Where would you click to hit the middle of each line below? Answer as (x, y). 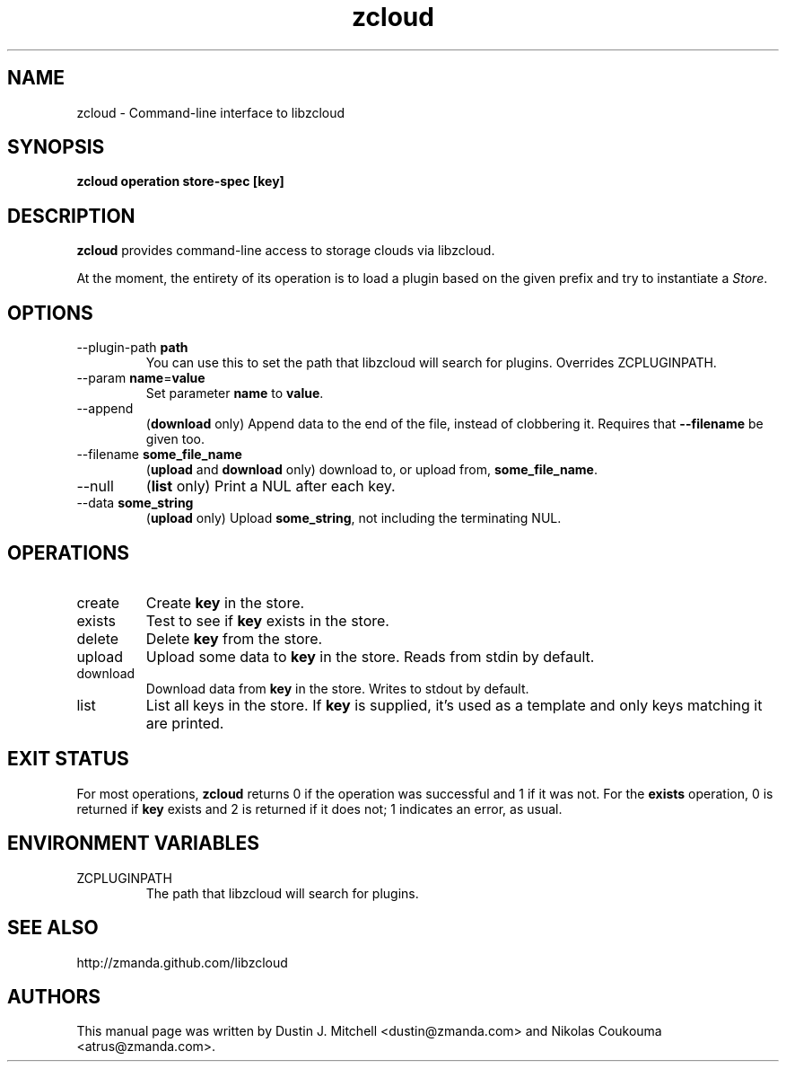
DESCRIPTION (71, 216)
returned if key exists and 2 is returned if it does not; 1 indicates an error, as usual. (319, 808)
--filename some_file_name (159, 455)
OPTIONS (50, 313)
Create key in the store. (225, 602)
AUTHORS (54, 996)
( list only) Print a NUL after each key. (271, 486)
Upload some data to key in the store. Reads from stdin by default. (370, 656)
